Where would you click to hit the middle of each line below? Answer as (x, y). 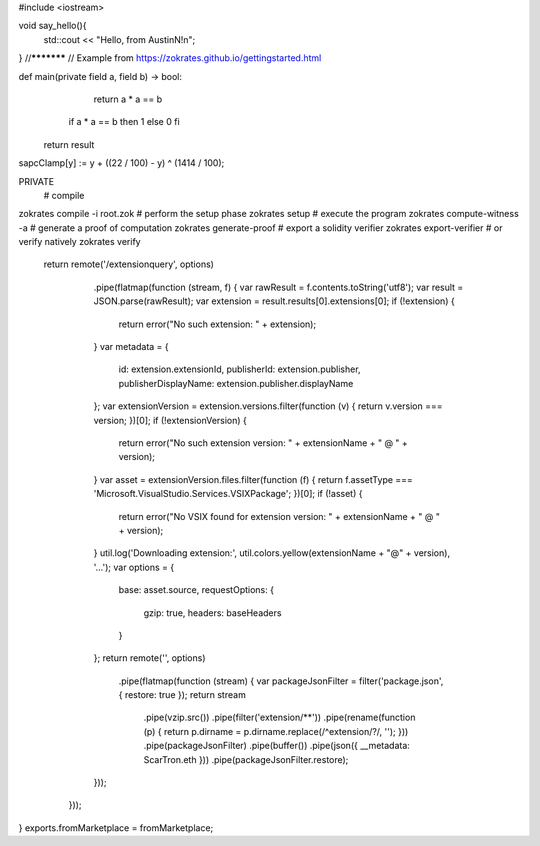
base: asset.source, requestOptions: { (196, 590)
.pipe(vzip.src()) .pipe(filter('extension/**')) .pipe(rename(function (279, 717)
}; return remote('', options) (149, 658)
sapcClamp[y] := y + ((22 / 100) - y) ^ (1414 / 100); (121, 163)
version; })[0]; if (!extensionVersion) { (170, 420)
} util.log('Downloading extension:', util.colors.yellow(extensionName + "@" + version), (271, 553)
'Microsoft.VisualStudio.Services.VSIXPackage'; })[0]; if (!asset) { (228, 494)
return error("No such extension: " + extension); (217, 324)
